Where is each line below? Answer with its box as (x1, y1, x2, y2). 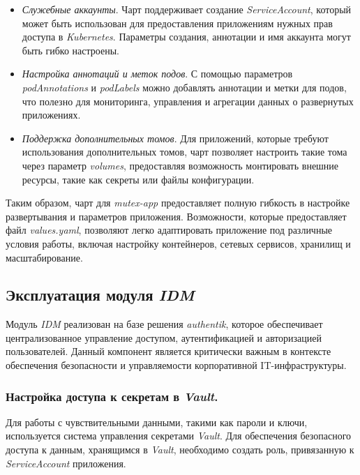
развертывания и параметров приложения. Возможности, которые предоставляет (6, 209, 347, 223)
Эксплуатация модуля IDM (6, 284, 195, 306)
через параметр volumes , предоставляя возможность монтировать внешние (22, 158, 339, 172)
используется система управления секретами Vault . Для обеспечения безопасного (6, 428, 352, 443)
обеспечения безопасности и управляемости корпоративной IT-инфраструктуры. (6, 358, 347, 372)
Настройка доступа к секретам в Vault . (6, 387, 218, 405)
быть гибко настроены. (22, 43, 119, 57)
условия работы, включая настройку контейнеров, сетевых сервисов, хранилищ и (6, 236, 351, 250)
